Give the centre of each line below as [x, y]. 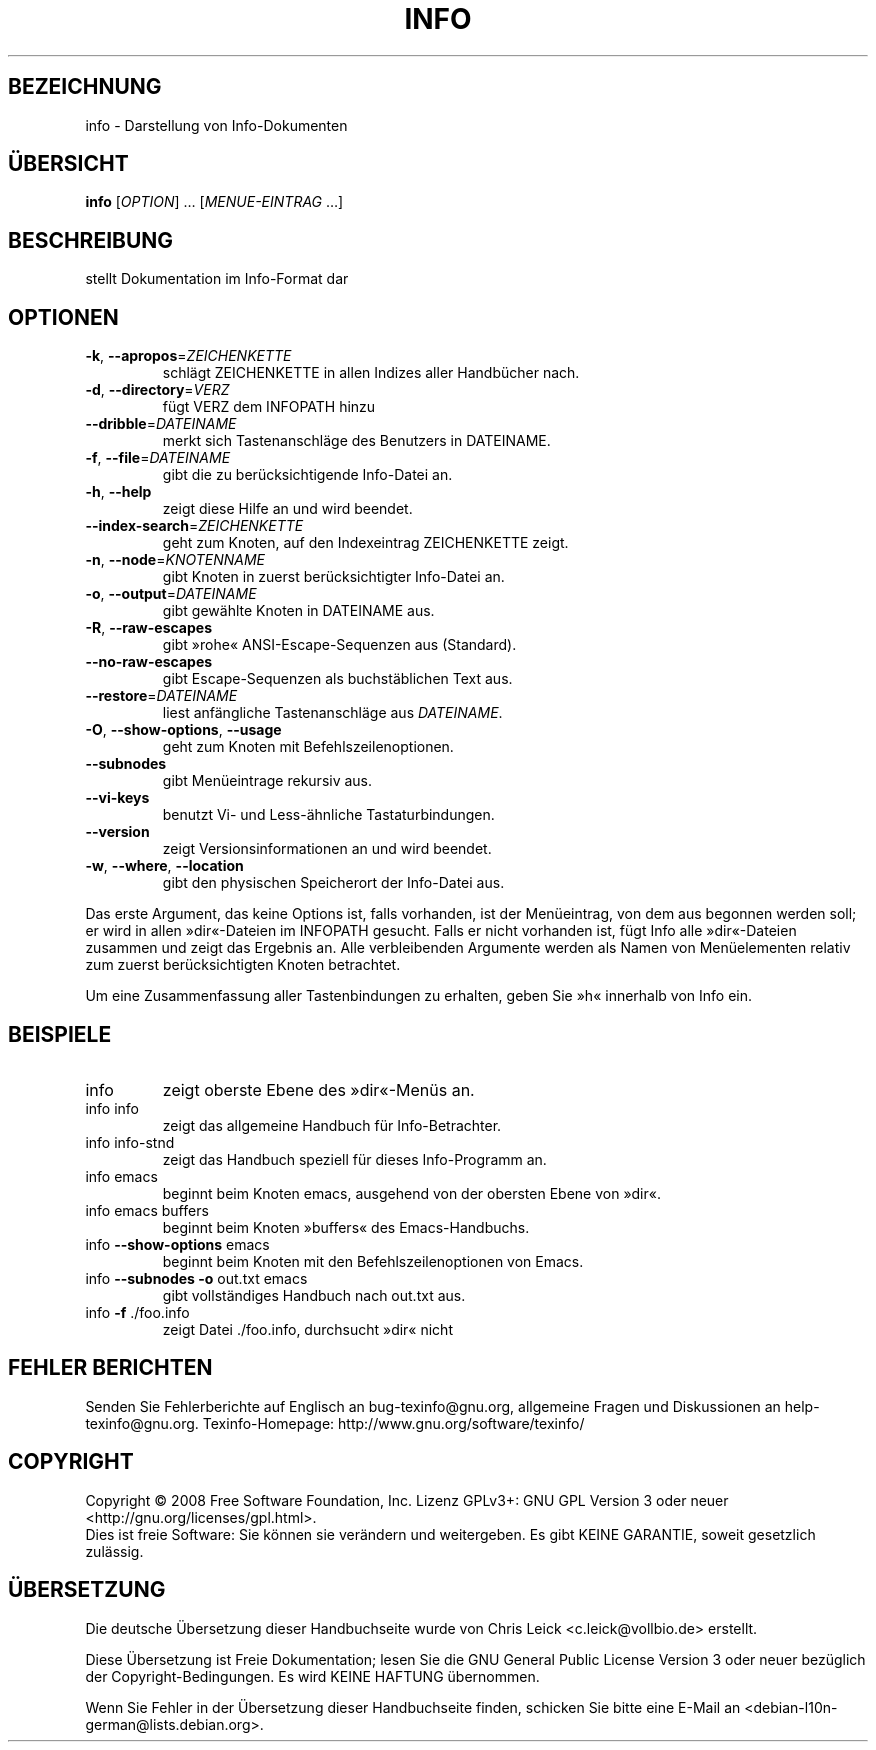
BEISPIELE [60, 1034]
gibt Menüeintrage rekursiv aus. [267, 781]
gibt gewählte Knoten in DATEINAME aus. [298, 611]
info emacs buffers [147, 1210]
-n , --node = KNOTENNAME [175, 560]
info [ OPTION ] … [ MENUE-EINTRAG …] [214, 202]
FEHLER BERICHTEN [110, 1368]
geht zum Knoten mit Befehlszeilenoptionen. [308, 747]
